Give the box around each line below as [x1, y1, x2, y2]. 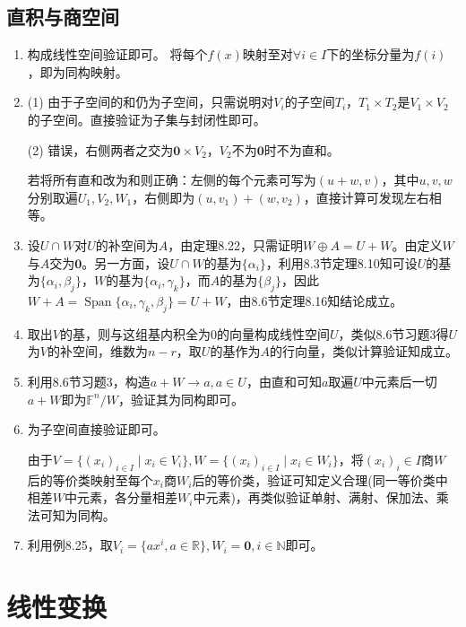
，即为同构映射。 [27, 62, 128, 81]
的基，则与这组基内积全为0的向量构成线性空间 [59, 324, 330, 343]
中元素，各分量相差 [65, 488, 178, 507]
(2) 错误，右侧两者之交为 [27, 140, 174, 159]
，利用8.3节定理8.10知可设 [265, 253, 418, 272]
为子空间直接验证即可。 [27, 420, 166, 439]
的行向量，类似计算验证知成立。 [269, 342, 458, 361]
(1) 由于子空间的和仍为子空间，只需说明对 [27, 92, 274, 111]
